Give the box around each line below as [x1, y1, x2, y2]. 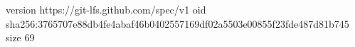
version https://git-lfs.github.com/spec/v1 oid [6, 2, 206, 16]
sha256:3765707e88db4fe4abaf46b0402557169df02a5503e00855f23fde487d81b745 [6, 16, 349, 31]
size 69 [6, 30, 35, 45]
